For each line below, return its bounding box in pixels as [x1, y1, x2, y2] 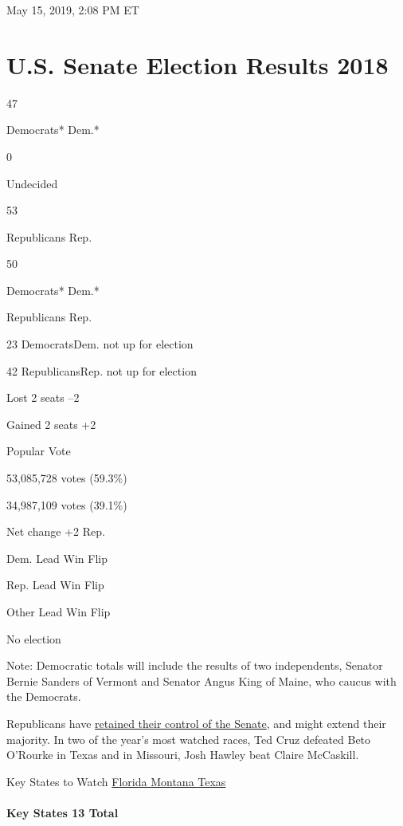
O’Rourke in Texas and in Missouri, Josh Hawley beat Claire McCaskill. [6, 746, 359, 763]
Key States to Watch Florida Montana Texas [6, 773, 226, 789]
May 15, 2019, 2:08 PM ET [6, 2, 139, 18]
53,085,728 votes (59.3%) [6, 470, 127, 486]
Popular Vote [6, 442, 71, 459]
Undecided [6, 175, 58, 191]
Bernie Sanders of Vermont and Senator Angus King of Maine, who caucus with [6, 672, 397, 689]
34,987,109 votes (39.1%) [6, 496, 127, 513]
